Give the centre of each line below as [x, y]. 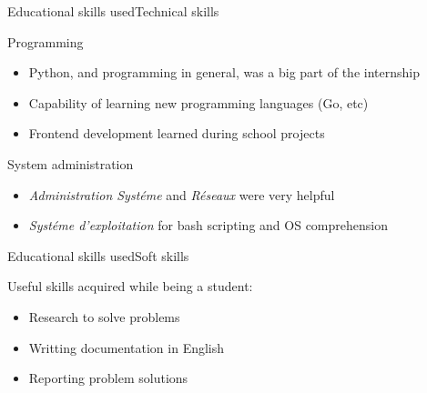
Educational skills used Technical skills [113, 11]
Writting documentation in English [127, 347]
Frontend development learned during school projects [177, 133]
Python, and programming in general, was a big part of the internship [224, 72]
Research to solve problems [104, 316]
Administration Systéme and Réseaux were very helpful [182, 194]
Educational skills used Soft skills [98, 255]
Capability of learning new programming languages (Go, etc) [198, 102]
